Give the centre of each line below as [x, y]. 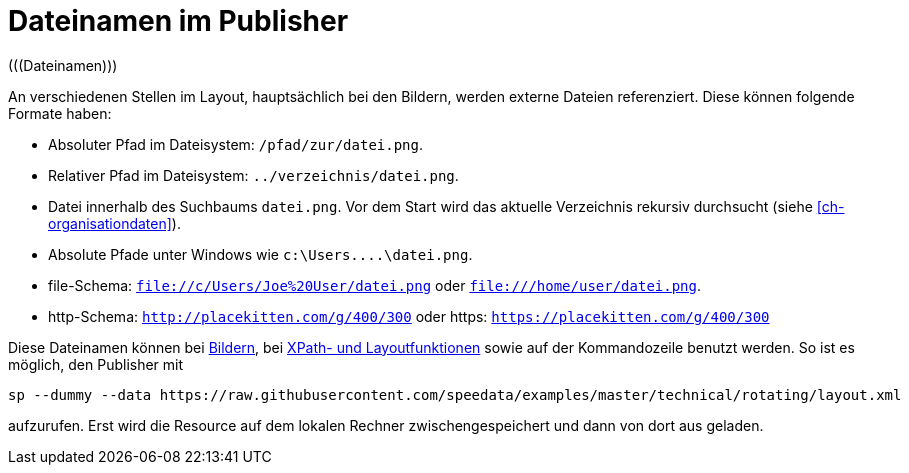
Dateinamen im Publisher [178, 21]
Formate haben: [60, 113]
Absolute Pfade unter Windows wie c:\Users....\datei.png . [260, 254]
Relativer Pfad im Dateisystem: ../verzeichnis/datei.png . [253, 175]
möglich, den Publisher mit [96, 364]
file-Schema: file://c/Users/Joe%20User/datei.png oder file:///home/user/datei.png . [375, 285]
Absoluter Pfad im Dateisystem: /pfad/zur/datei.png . [236, 144]
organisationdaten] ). [114, 223]
